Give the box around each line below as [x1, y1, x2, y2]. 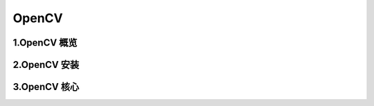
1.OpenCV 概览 [12, 37, 78, 48]
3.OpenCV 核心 [12, 81, 80, 93]
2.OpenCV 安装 [12, 59, 80, 71]
